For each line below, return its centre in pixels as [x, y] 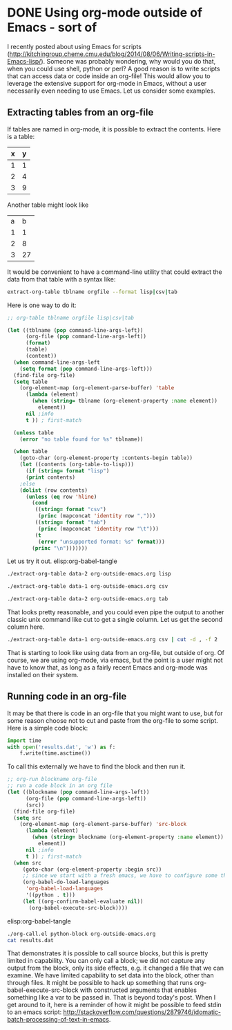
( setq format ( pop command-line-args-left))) [86, 369]
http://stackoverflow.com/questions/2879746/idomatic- [142, 1012]
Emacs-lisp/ [24, 61]
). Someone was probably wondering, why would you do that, [128, 61]
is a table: [21, 136]
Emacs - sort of [52, 27]
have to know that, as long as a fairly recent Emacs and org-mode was [108, 667]
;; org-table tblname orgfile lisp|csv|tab [71, 318]
